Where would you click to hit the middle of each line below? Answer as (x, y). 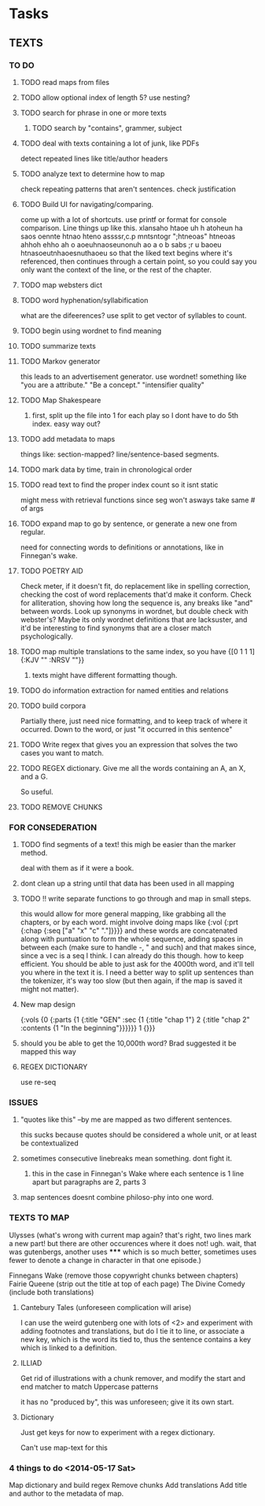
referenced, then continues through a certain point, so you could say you (138, 261)
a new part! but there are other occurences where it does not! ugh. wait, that (133, 1243)
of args (32, 508)
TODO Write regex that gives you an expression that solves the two (129, 744)
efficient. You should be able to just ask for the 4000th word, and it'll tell (137, 964)
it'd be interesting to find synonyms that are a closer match (116, 627)
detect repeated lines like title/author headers (94, 158)
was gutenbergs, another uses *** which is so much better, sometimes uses (133, 1252)
